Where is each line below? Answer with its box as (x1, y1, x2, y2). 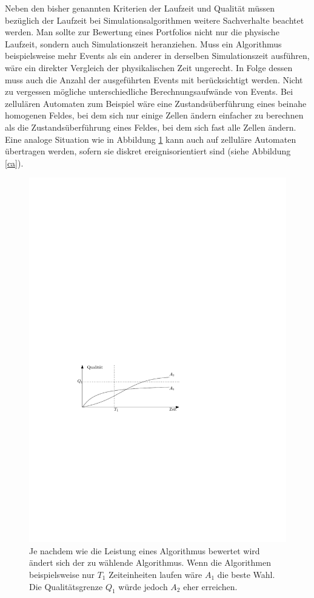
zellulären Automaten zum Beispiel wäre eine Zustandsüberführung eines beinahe (5, 97, 307, 109)
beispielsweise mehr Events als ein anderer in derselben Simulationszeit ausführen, (5, 49, 310, 62)
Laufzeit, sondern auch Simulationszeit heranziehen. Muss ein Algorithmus (5, 37, 282, 50)
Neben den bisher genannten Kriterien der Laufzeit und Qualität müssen (5, 2, 275, 14)
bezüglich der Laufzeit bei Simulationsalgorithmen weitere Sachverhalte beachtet (5, 13, 304, 26)
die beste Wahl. (217, 568, 275, 581)
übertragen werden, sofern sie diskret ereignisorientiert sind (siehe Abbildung (5, 145, 291, 157)
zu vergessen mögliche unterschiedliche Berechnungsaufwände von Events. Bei (5, 85, 293, 98)
